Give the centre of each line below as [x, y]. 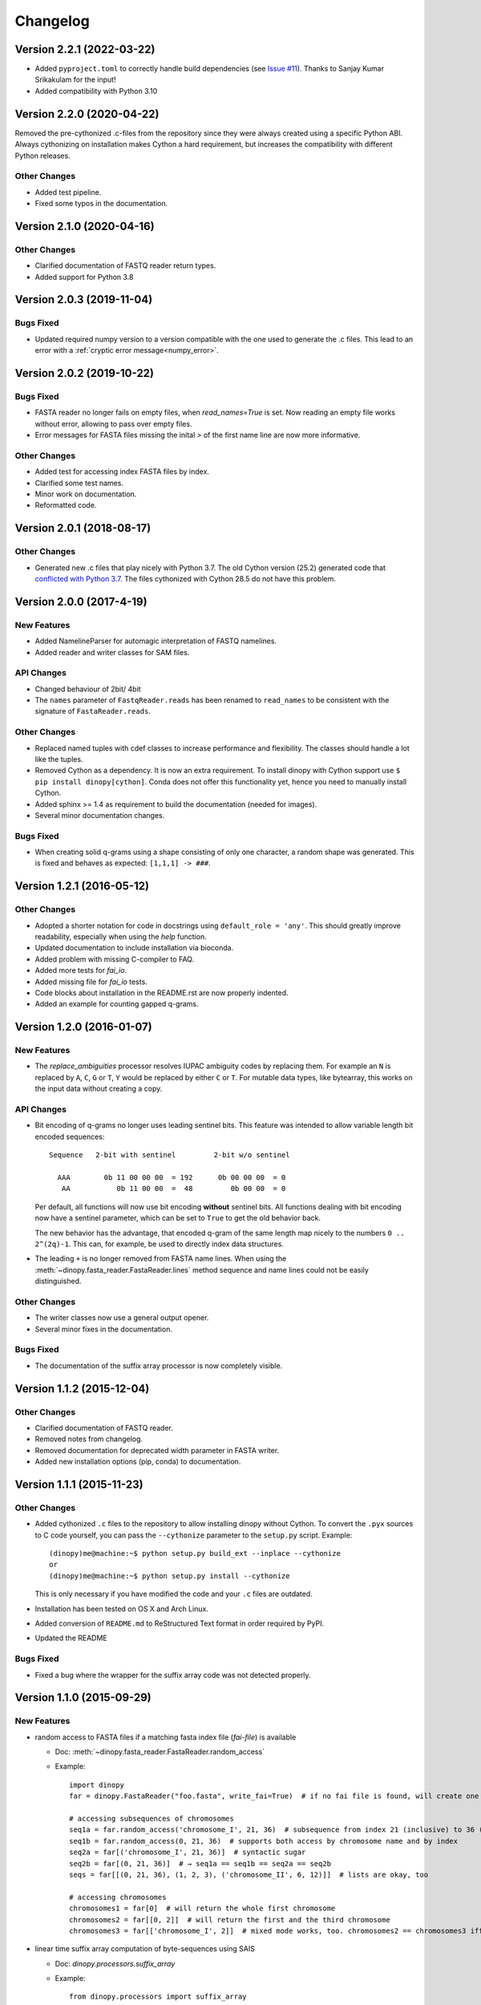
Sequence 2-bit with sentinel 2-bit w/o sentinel [170, 1155]
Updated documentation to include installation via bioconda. [134, 948]
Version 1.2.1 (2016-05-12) [82, 886]
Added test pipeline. [68, 192]
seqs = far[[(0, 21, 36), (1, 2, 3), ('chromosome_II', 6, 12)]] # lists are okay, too [249, 1874]
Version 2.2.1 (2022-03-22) [85, 49]
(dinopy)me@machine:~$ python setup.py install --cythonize [170, 1576]
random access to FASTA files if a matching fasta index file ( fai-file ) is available [166, 1737]
